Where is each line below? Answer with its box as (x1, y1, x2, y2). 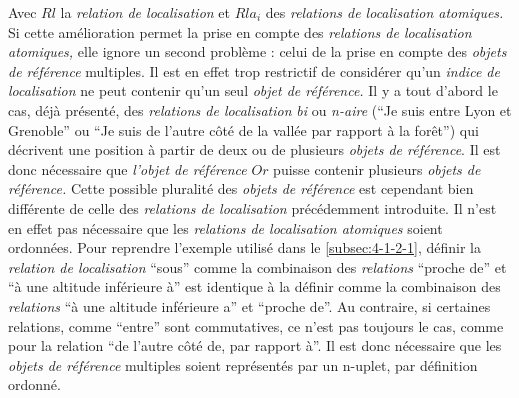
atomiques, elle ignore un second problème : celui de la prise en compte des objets (8, 41, 507, 62)
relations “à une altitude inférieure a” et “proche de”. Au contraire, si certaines (8, 295, 491, 316)
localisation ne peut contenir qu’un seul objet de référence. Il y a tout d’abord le (8, 80, 498, 101)
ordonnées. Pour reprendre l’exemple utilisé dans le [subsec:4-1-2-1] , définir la (8, 237, 481, 258)
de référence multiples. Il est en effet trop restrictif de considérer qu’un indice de (8, 60, 500, 81)
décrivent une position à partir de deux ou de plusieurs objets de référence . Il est (8, 139, 501, 160)
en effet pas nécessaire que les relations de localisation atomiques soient (8, 217, 443, 238)
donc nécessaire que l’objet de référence (8, 158, 247, 179)
